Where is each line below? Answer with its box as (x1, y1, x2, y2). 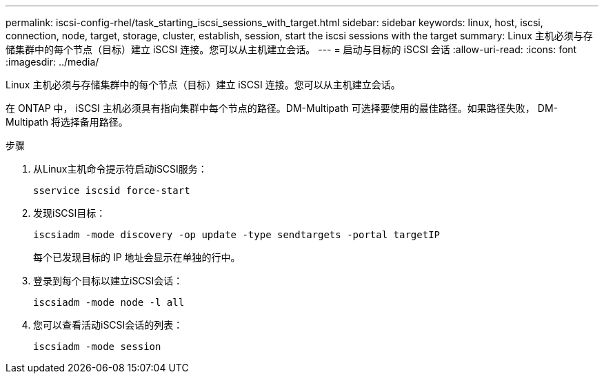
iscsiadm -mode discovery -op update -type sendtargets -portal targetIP (33, 229, 441, 240)
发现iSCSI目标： (33, 207, 106, 219)
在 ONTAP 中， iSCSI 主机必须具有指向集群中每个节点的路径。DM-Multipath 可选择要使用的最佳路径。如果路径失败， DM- (6, 102, 558, 114)
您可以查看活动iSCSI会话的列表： (33, 319, 183, 331)
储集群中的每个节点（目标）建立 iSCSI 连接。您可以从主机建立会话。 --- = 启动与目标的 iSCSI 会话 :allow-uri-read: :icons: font (6, 43, 577, 55)
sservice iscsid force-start (33, 185, 190, 196)
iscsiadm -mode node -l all (33, 297, 185, 308)
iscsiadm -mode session (33, 341, 161, 352)
